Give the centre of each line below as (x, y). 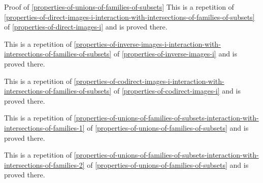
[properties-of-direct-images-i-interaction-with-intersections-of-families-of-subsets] (129, 17)
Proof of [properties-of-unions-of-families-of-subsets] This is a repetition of (119, 7)
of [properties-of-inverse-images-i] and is (175, 54)
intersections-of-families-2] (44, 164)
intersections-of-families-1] (44, 127)
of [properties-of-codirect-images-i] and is (177, 91)
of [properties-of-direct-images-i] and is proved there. (86, 27)
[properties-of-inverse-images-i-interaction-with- (147, 43)
